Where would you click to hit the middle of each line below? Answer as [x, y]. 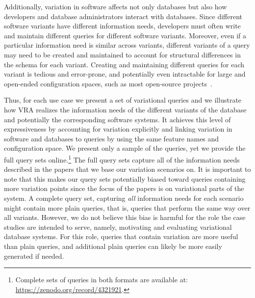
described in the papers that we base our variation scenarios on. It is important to [127, 169]
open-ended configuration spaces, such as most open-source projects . [108, 83]
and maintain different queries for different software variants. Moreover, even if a [125, 35]
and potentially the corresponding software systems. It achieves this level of [117, 119]
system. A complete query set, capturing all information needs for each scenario [124, 198]
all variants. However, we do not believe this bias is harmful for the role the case [125, 217]
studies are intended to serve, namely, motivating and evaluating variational [118, 227]
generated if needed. [34, 256]
